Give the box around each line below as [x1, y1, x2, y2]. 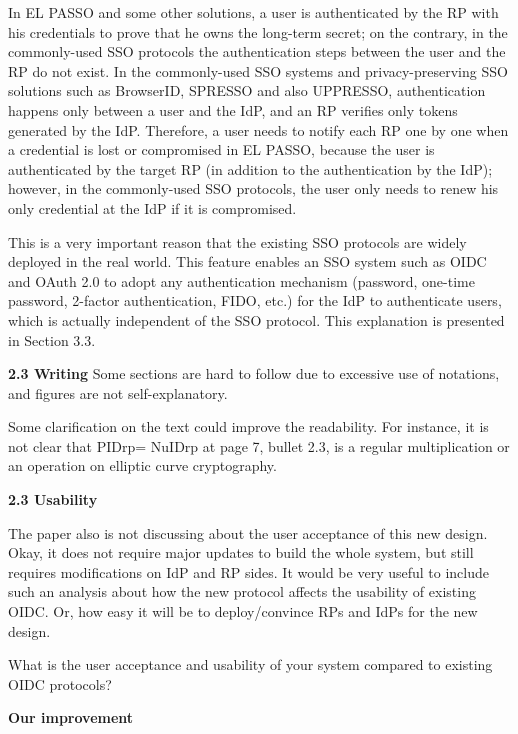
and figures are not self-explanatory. [8, 382, 228, 403]
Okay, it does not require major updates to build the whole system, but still [8, 542, 474, 563]
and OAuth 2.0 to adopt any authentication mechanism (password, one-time [8, 270, 475, 291]
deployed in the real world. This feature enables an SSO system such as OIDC [8, 251, 487, 272]
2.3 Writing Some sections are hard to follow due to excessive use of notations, [8, 363, 500, 384]
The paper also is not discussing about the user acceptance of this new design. [8, 522, 488, 543]
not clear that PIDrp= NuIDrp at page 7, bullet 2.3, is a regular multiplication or [8, 435, 510, 456]
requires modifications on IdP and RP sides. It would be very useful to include [8, 561, 489, 582]
